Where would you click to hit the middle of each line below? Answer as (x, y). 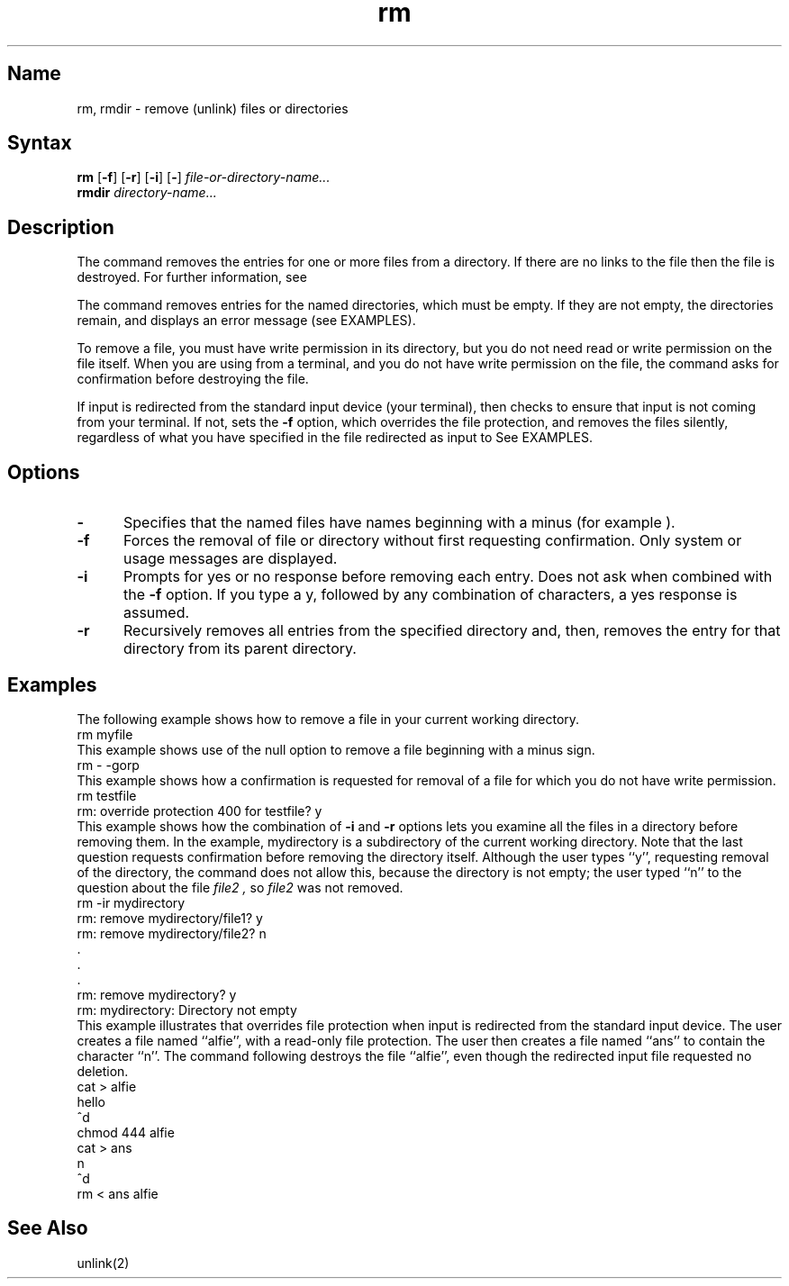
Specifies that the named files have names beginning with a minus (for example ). (399, 523)
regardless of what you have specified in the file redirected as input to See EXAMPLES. (335, 438)
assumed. (156, 613)
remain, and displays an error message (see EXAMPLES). (246, 321)
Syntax (40, 143)
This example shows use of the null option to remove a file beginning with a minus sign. (336, 749)
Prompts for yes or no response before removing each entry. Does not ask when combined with (448, 577)
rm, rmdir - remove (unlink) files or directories (213, 108)
